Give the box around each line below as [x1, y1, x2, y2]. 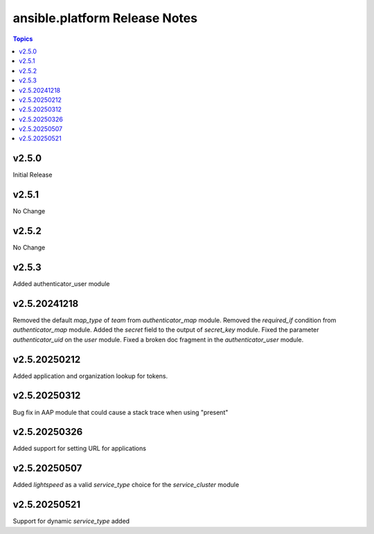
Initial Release [12, 170, 53, 179]
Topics [12, 35, 33, 43]
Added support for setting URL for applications [12, 444, 147, 453]
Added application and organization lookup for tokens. [12, 371, 168, 380]
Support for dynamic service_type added [12, 517, 130, 526]
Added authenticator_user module [12, 280, 110, 288]
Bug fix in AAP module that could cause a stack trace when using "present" [12, 408, 229, 416]
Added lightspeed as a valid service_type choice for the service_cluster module [12, 481, 240, 489]
